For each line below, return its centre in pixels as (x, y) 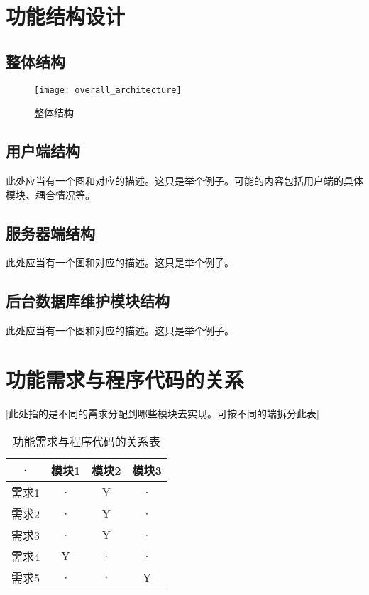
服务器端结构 (50, 233)
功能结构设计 (66, 16)
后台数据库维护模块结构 (88, 301)
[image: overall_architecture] (108, 90)
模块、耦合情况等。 (50, 194)
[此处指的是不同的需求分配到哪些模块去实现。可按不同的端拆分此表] (163, 413)
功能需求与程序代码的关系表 (86, 441)
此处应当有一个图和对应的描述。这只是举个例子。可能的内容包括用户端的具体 (184, 181)
